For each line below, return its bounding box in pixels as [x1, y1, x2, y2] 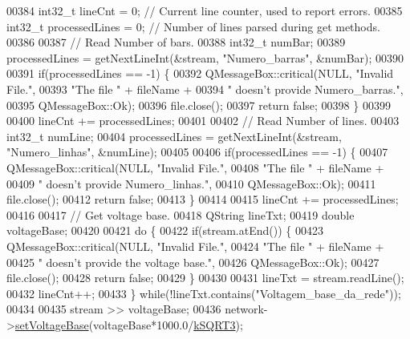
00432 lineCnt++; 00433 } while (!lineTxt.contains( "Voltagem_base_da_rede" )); [6, 285, 401, 301]
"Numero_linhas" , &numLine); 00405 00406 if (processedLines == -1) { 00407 [6, 143, 388, 160]
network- [225, 301, 268, 317]
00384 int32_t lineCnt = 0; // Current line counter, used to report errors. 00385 [6, 2, 403, 18]
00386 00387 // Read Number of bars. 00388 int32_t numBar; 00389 [6, 34, 346, 50]
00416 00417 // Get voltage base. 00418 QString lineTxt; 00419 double [6, 206, 355, 223]
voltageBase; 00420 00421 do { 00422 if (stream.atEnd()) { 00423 [6, 222, 323, 239]
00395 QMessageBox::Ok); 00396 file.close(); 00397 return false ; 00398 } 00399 [6, 96, 391, 113]
